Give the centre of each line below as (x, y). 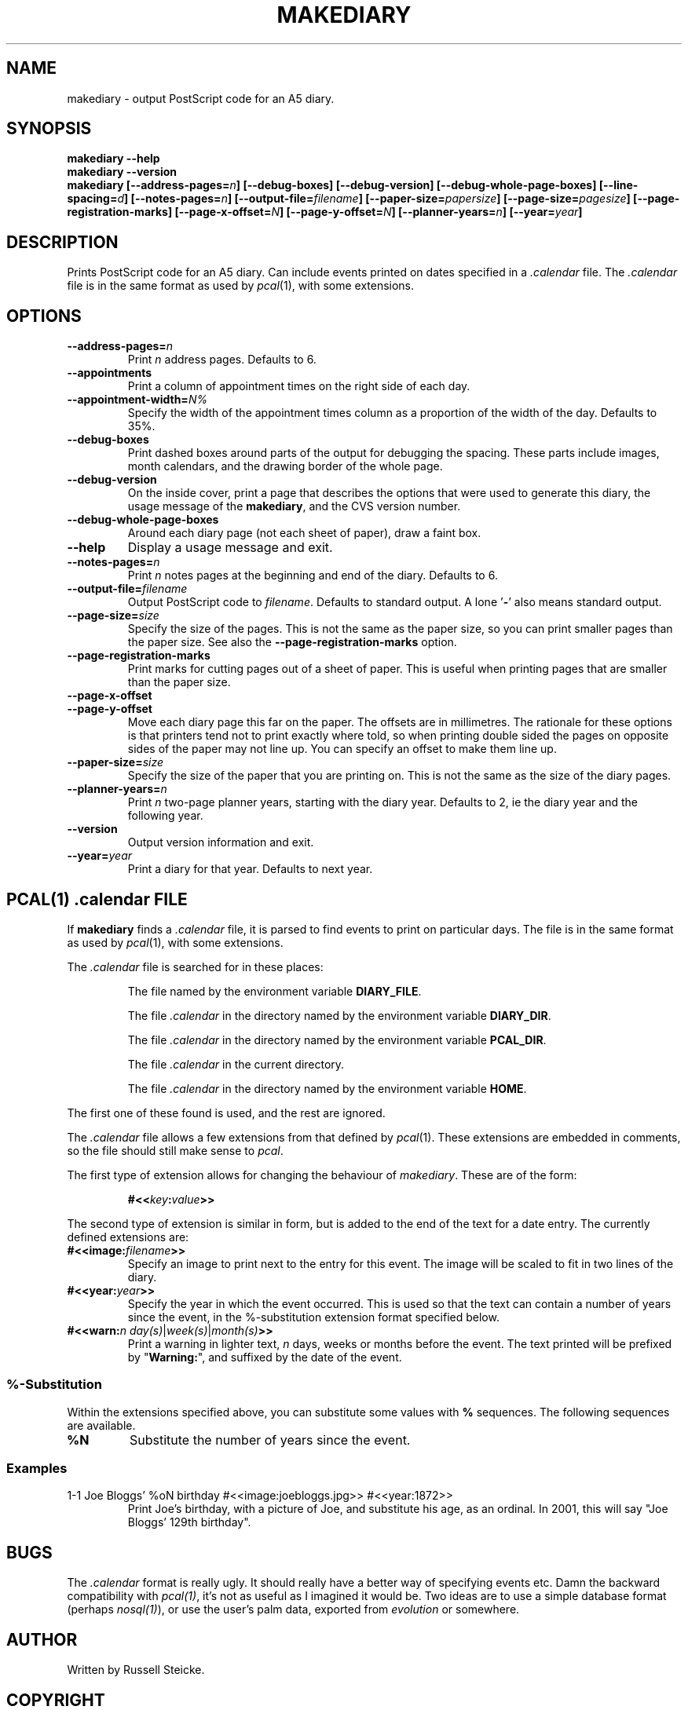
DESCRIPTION (62, 242)
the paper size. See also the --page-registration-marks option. (292, 642)
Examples (37, 1469)
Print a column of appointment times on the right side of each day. (299, 386)
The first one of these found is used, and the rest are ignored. (226, 1113)
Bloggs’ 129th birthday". (189, 1522)
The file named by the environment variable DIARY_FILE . (274, 991)
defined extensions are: (128, 1237)
